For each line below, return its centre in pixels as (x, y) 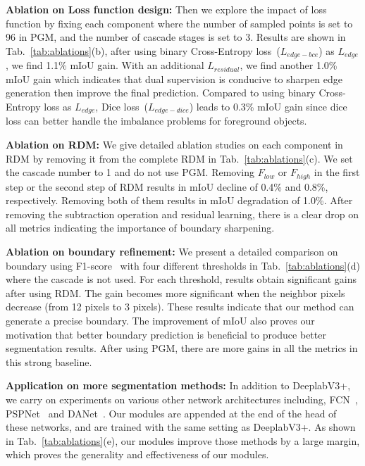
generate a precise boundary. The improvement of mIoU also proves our (160, 321)
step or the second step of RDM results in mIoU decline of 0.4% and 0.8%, (167, 186)
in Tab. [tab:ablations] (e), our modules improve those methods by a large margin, (183, 440)
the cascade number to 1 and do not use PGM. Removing (130, 172)
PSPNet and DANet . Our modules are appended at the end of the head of (171, 413)
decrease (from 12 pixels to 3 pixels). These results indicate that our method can (180, 307)
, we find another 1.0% (289, 65)
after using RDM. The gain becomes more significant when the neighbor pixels (175, 292)
